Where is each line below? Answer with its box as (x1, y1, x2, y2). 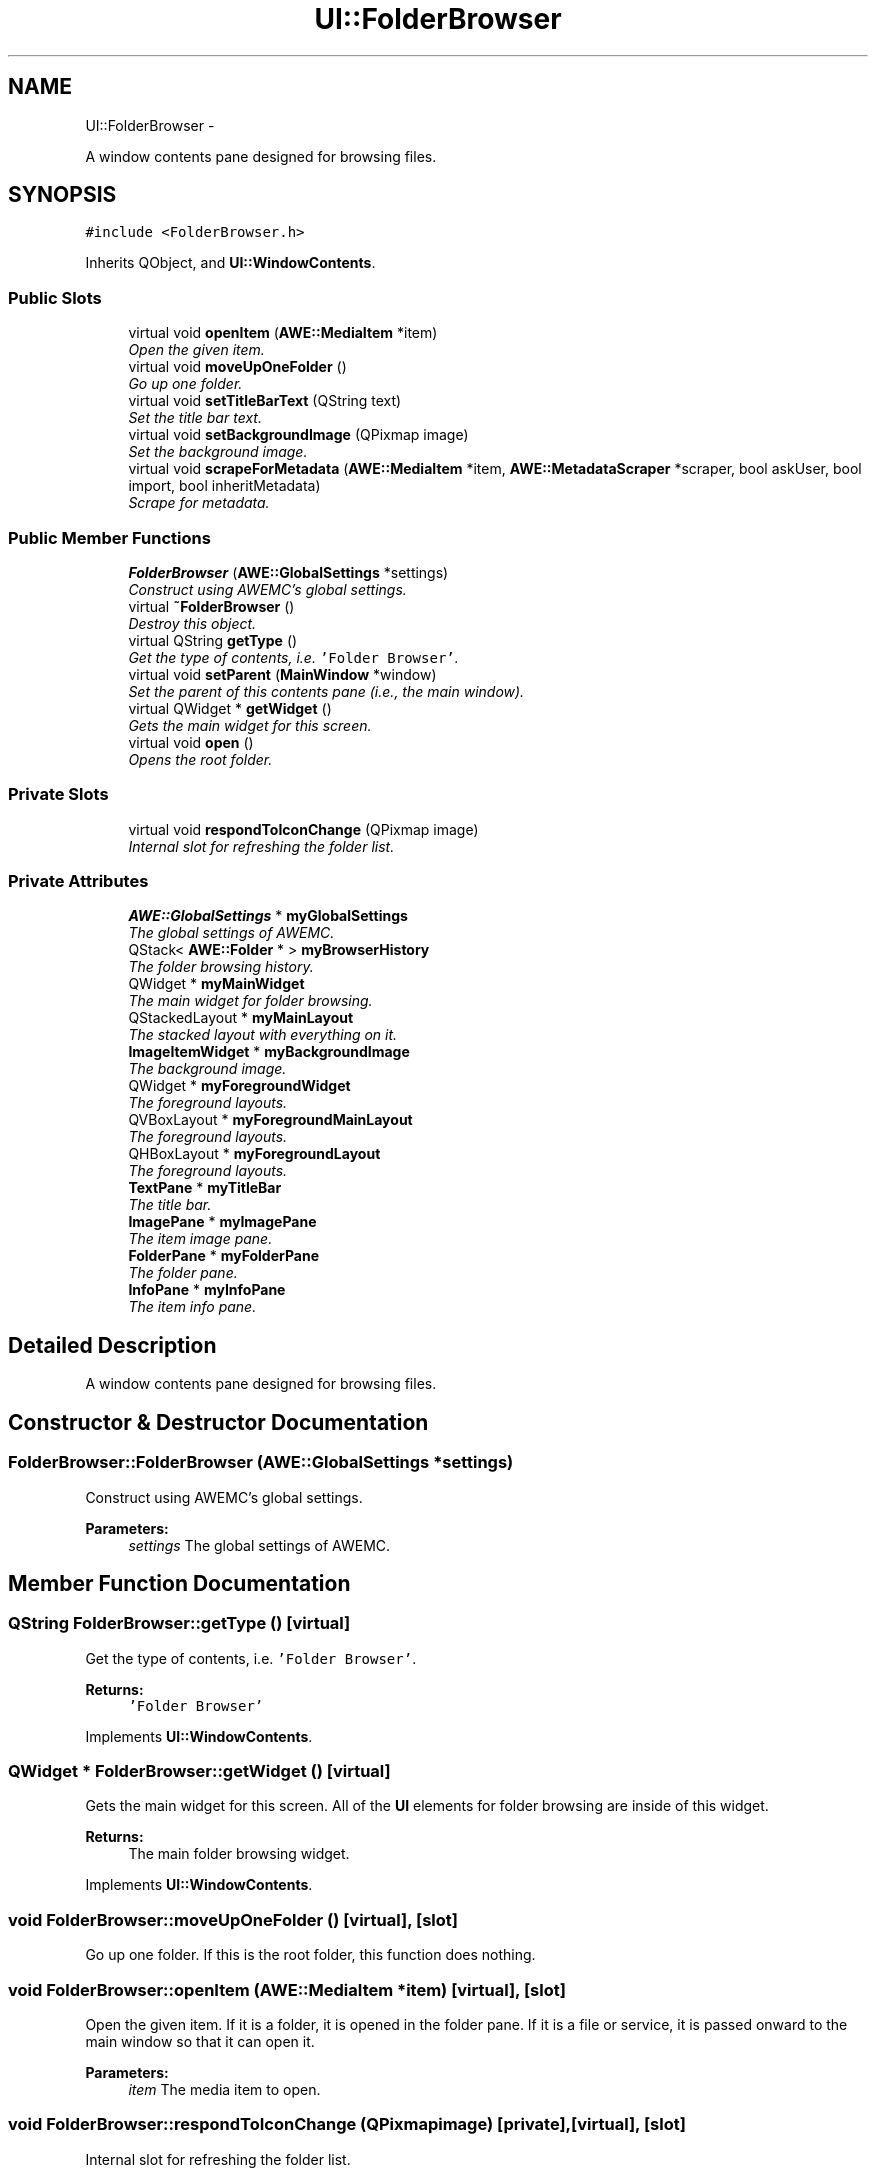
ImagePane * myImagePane (128, 1213, 317, 1231)
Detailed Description (8, 1332, 217, 1358)
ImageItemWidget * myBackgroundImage (128, 1043, 410, 1061)
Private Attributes (8, 871, 149, 892)
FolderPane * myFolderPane (128, 1247, 319, 1265)
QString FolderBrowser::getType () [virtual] (8, 1613, 351, 1634)
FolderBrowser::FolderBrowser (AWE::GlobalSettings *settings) (8, 1452, 514, 1473)
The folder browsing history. (128, 958, 314, 976)
